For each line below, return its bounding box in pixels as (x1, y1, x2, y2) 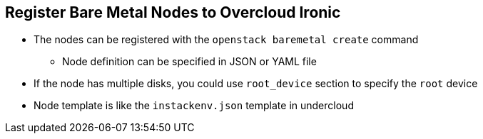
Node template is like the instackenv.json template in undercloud (34, 99, 354, 112)
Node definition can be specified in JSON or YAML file (62, 55, 317, 68)
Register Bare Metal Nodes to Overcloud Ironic (5, 4, 341, 21)
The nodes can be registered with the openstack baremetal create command (34, 33, 419, 46)
